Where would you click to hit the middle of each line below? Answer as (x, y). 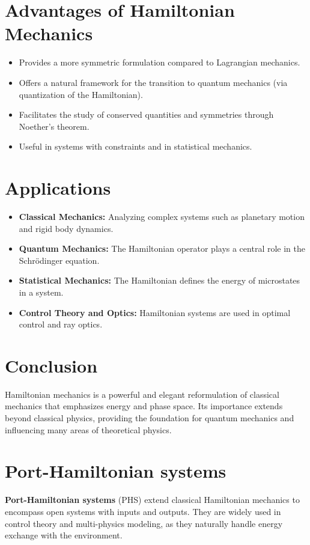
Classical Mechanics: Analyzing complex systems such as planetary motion (162, 216)
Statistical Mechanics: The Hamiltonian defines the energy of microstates (160, 280)
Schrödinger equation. (59, 260)
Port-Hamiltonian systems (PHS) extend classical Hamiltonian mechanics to (152, 500)
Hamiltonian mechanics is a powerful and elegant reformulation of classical (142, 394)
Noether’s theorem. (54, 126)
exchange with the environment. (64, 535)
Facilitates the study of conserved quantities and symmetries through (146, 114)
